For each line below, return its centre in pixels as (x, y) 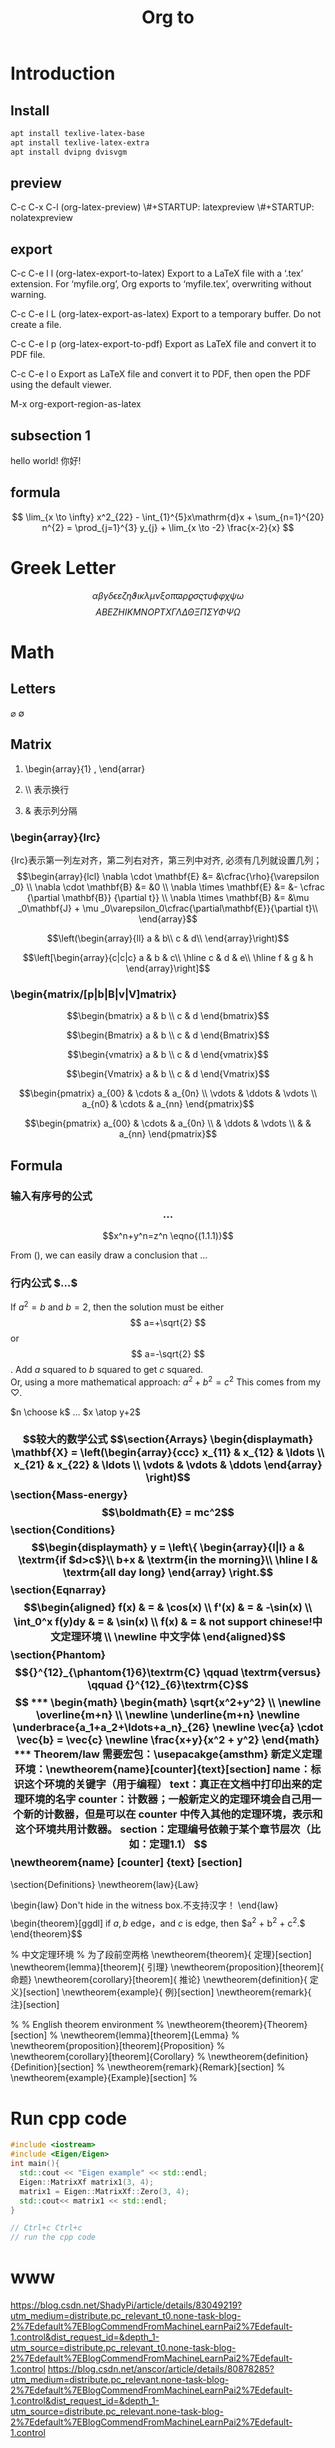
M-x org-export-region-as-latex (76, 404)
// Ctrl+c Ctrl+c (46, 2228)
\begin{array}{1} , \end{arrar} (85, 768)
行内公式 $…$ (44, 1283)
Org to (168, 17)
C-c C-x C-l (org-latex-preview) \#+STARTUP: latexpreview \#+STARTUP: (162, 207)
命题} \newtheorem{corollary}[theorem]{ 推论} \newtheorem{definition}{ (159, 1980)
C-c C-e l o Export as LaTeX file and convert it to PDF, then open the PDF (161, 374)
